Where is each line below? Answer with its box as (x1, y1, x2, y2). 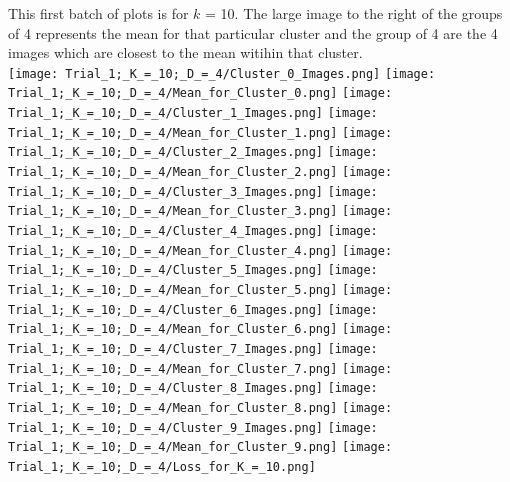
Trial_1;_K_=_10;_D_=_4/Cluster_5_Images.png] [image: (8, 263, 378, 278)
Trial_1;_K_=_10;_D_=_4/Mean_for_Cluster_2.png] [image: (8, 165, 393, 180)
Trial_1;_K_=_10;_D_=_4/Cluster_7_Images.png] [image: (8, 341, 378, 356)
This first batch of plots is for (8, 3, 189, 23)
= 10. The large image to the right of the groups (205, 3, 503, 23)
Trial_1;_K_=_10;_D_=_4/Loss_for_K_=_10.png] (8, 459, 316, 474)
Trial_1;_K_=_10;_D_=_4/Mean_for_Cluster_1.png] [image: (8, 125, 393, 140)
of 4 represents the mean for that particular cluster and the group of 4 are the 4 (8, 22, 498, 43)
